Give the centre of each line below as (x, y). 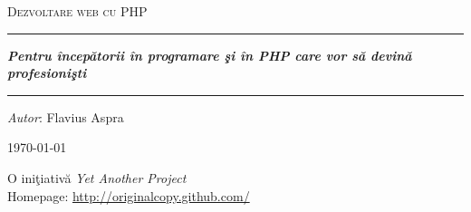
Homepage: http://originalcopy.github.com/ (129, 195)
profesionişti (47, 73)
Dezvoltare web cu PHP (77, 11)
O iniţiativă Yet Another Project (97, 177)
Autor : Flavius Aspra (66, 116)
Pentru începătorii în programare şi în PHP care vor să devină (210, 55)
